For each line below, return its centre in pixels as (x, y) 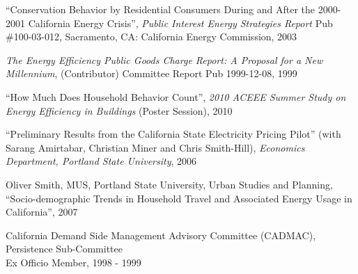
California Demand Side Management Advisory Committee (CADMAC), (161, 235)
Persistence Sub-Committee (64, 249)
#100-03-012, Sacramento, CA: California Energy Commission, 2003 (151, 37)
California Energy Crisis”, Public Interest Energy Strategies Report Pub (180, 23)
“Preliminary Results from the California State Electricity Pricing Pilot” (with (173, 134)
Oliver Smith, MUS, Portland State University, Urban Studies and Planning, (169, 184)
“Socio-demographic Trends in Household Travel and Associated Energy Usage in (179, 198)
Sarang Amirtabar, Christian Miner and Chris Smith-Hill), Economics (155, 147)
